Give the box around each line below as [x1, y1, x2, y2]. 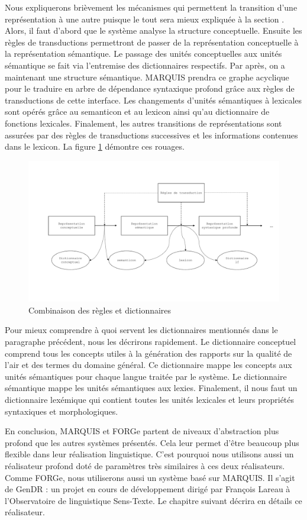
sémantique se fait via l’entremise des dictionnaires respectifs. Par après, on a [5, 59, 285, 71]
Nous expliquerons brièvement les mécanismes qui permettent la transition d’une [5, 1, 298, 13]
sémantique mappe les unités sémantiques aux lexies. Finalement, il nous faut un [5, 382, 298, 394]
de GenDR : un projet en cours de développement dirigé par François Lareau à [5, 483, 290, 495]
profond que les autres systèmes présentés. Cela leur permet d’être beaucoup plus [5, 436, 299, 448]
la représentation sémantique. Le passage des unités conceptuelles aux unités [5, 47, 282, 60]
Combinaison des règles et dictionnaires [28, 303, 172, 316]
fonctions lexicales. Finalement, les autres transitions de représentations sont [5, 117, 282, 129]
